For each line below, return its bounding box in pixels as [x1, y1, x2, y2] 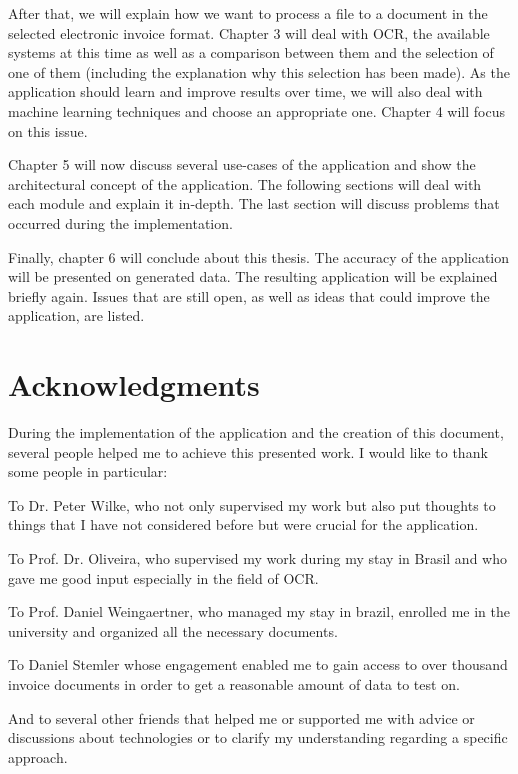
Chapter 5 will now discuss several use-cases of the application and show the [8, 154, 476, 175]
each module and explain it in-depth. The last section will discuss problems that [8, 193, 500, 214]
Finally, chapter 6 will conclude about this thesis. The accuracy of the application [8, 246, 510, 267]
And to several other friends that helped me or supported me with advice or [8, 707, 475, 728]
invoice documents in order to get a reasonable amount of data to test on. [8, 673, 460, 694]
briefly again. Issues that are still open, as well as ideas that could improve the [8, 285, 490, 306]
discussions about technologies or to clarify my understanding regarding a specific [8, 727, 508, 748]
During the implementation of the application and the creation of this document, [8, 422, 504, 443]
